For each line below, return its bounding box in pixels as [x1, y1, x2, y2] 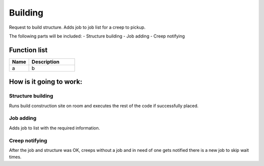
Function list [9, 46, 48, 54]
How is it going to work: [9, 78, 83, 86]
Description [31, 58, 60, 65]
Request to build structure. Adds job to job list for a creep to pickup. [9, 24, 146, 30]
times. [9, 154, 22, 160]
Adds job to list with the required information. [9, 125, 100, 131]
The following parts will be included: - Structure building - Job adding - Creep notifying [9, 33, 185, 39]
